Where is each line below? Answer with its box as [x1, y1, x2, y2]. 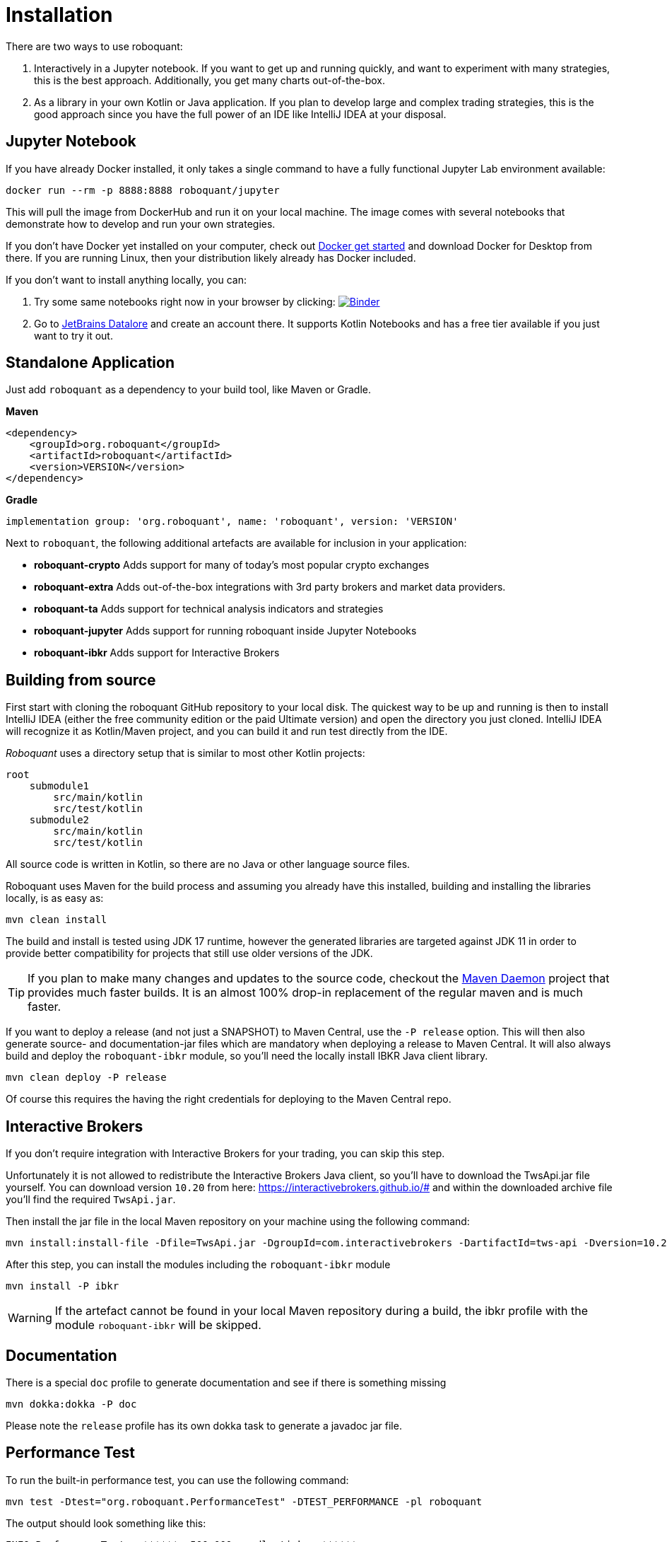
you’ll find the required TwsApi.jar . [6, 1193, 176, 1206]
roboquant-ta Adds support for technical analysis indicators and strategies [34, 603, 384, 615]
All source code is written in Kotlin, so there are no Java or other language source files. [6, 858, 411, 871]
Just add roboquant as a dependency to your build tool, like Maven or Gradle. [6, 383, 372, 396]
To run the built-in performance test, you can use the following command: [6, 1473, 349, 1486]
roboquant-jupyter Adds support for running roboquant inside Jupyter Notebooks [34, 625, 417, 637]
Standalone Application [6, 354, 175, 372]
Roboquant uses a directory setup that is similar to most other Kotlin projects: [6, 747, 365, 760]
